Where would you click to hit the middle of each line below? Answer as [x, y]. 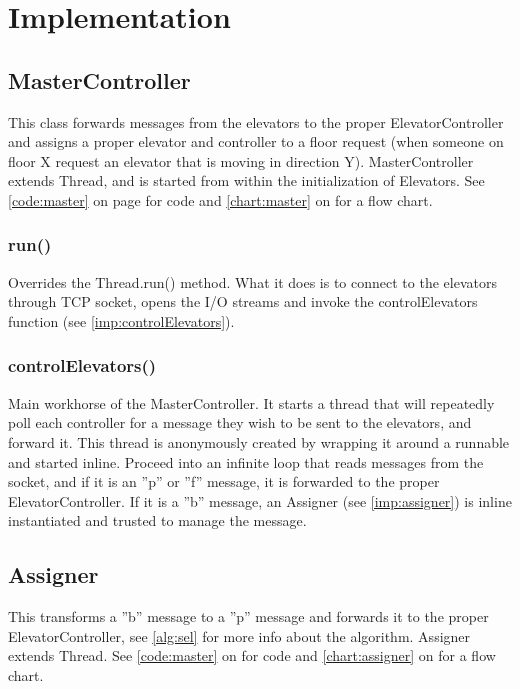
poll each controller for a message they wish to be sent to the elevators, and [240, 422]
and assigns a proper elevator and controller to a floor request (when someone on [256, 141]
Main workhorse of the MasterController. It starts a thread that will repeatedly [251, 402]
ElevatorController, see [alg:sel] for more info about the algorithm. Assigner [239, 635]
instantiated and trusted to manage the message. [157, 520]
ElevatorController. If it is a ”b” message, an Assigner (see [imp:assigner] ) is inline [260, 500]
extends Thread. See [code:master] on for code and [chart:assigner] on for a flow [252, 655]
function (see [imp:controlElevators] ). [121, 320]
